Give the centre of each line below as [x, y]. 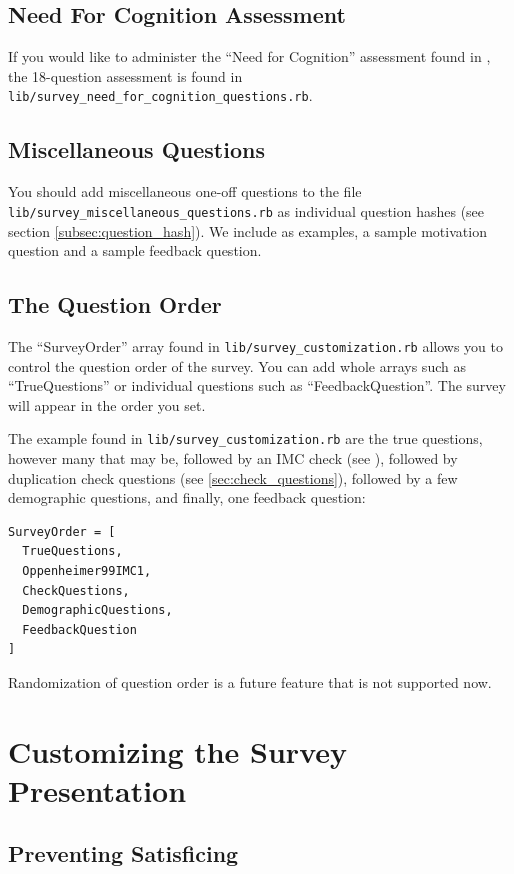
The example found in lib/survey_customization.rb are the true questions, [245, 438]
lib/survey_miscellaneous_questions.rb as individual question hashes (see [246, 210]
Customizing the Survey [177, 750]
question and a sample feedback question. [135, 250]
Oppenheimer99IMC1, [87, 570]
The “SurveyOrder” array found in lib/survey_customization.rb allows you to [255, 345]
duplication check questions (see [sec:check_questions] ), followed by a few [233, 477]
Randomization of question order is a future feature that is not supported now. [250, 681]
